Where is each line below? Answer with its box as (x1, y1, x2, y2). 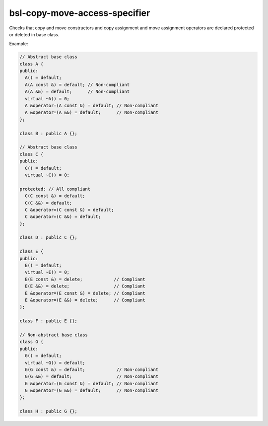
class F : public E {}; (19, 318, 78, 324)
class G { (19, 339, 44, 345)
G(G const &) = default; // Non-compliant (25, 366, 159, 372)
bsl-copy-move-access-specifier (9, 7, 150, 18)
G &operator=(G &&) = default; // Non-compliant (25, 388, 159, 393)
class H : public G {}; (19, 409, 78, 414)
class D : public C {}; (19, 235, 78, 240)
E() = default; (25, 263, 62, 268)
